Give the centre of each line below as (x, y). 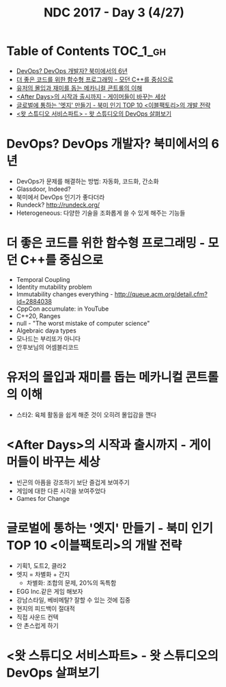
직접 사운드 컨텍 (37, 617)
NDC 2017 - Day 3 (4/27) (114, 13)
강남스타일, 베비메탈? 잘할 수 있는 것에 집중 (73, 599)
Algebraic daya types (46, 330)
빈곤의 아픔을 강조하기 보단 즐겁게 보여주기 (73, 482)
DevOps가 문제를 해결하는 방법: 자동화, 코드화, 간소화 (87, 181)
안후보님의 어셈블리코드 (47, 347)
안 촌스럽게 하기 (37, 625)
